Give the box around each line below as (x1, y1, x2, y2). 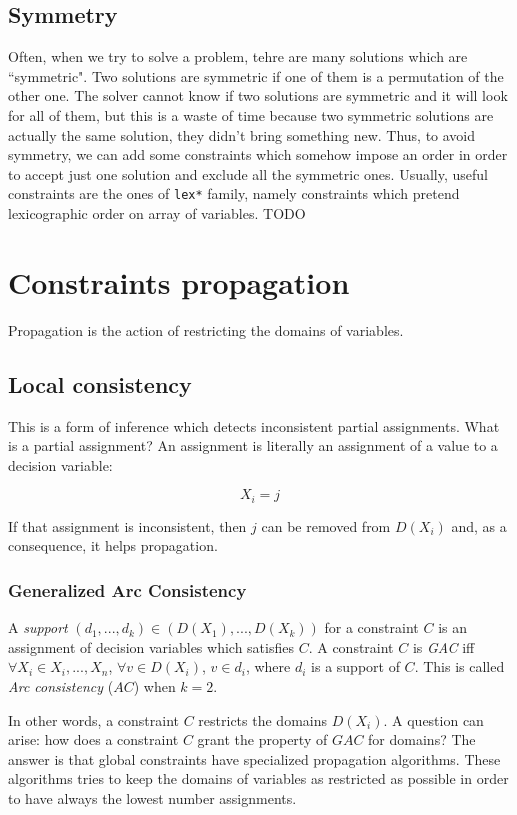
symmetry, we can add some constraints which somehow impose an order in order (8, 144, 508, 165)
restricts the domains (198, 709, 327, 730)
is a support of (311, 656, 400, 677)
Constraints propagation (8, 261, 350, 302)
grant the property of (197, 729, 328, 750)
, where (245, 656, 291, 677)
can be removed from (261, 515, 391, 536)
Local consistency (8, 368, 192, 399)
